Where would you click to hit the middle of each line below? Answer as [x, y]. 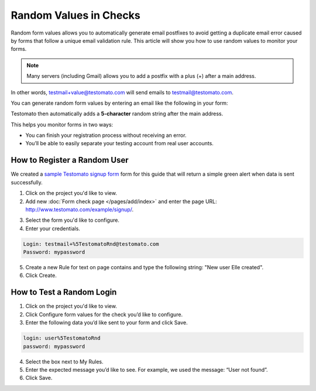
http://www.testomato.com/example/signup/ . [80, 209]
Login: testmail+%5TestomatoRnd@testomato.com [91, 244]
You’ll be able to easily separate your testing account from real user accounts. [119, 143]
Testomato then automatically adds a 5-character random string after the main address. [117, 114]
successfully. [27, 182]
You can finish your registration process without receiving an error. [106, 135]
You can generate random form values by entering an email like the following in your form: [119, 103]
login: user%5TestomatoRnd [62, 338]
